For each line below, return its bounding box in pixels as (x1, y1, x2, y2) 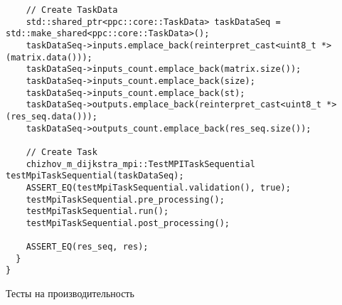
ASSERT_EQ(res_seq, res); (26, 242, 149, 252)
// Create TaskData (26, 5, 118, 15)
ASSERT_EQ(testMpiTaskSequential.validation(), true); (26, 182, 291, 193)
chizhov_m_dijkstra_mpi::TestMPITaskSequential (26, 159, 255, 169)
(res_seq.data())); (6, 111, 97, 122)
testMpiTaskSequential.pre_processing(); (26, 194, 225, 205)
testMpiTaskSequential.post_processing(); (26, 218, 230, 228)
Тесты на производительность (6, 286, 134, 301)
